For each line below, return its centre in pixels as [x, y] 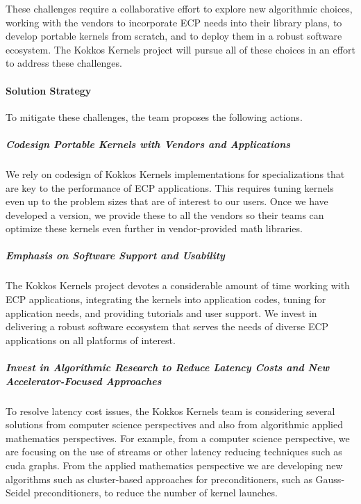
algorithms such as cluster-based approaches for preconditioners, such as [159, 479]
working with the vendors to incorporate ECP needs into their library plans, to [174, 22]
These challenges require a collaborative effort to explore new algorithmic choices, [179, 8]
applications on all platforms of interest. [91, 340]
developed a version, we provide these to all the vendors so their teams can [165, 214]
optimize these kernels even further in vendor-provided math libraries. [154, 228]
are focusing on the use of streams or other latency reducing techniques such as [174, 452]
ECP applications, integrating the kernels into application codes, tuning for [166, 299]
